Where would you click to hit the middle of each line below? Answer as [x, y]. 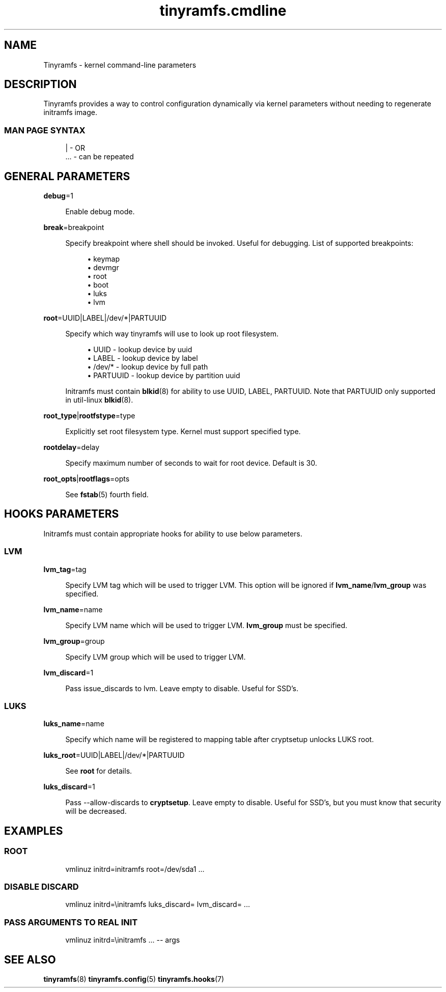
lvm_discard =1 [68, 672]
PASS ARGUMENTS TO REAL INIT [71, 922]
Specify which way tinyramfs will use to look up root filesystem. [172, 334]
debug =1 [58, 196]
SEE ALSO [30, 959]
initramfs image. [70, 112]
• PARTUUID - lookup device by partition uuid [164, 376]
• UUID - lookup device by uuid [140, 350]
